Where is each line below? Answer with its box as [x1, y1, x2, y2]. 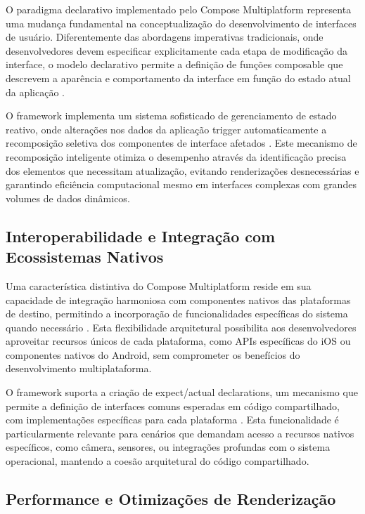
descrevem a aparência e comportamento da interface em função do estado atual [6, 70, 351, 85]
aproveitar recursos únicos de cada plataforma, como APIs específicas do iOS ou [6, 334, 351, 348]
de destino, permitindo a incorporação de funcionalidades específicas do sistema [6, 306, 348, 321]
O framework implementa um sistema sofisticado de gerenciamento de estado [6, 108, 337, 123]
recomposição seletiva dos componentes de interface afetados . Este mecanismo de [6, 136, 357, 150]
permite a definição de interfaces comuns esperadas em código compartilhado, [6, 398, 340, 413]
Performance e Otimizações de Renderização [6, 488, 336, 510]
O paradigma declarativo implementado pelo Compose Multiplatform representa [6, 2, 352, 16]
